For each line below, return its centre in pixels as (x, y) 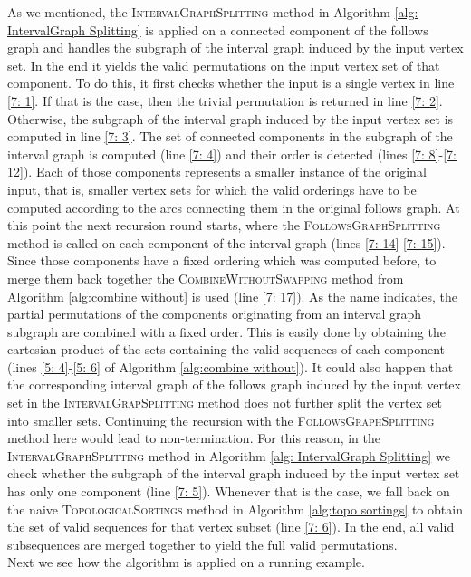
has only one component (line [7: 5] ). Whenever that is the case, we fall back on (229, 491)
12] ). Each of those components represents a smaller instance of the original (217, 172)
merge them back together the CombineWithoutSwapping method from (206, 278)
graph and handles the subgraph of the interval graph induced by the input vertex (235, 48)
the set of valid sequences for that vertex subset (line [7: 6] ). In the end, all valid (231, 527)
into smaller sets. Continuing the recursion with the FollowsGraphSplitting (221, 420)
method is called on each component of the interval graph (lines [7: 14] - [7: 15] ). (226, 242)
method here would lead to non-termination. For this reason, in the (194, 438)
